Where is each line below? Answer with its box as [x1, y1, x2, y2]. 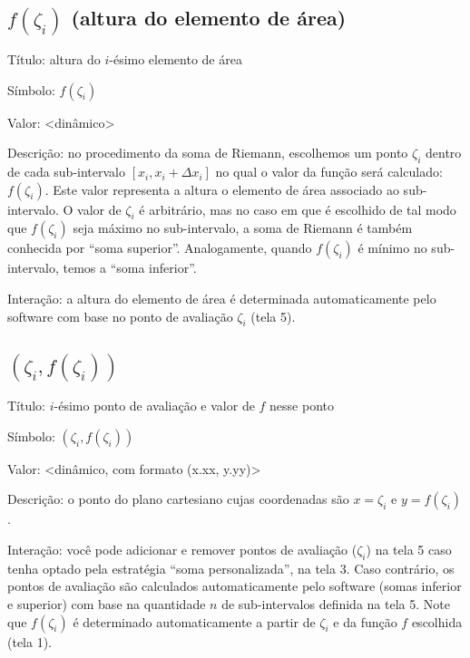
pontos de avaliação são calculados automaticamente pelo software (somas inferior [7, 576, 462, 595]
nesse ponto [269, 396, 335, 415]
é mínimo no [357, 238, 427, 257]
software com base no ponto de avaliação [7, 306, 233, 325]
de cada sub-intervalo [7, 162, 126, 181]
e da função [333, 612, 397, 631]
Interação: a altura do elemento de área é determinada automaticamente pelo [7, 289, 436, 308]
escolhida [411, 612, 463, 631]
